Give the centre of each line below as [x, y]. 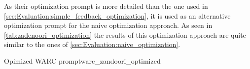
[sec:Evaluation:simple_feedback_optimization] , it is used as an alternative [117, 15]
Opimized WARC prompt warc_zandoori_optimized [82, 60]
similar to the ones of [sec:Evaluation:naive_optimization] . [92, 44]
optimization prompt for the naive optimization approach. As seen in [108, 25]
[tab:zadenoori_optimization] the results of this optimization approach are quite [125, 34]
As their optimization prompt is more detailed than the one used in [106, 6]
